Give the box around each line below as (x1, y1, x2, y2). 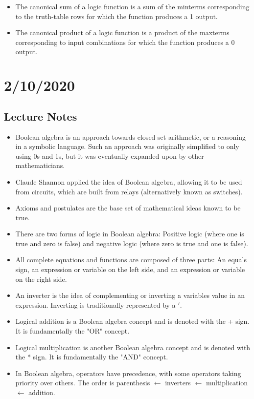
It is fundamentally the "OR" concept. (15, 326, 130, 336)
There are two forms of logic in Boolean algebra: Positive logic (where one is (15, 229, 244, 239)
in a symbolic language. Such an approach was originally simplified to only (15, 141, 239, 151)
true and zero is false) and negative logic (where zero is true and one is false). (15, 238, 248, 248)
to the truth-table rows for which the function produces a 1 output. (15, 11, 218, 21)
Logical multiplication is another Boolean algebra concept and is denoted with (15, 342, 251, 352)
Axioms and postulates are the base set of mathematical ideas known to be (15, 203, 241, 213)
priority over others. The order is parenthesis (15, 378, 150, 388)
